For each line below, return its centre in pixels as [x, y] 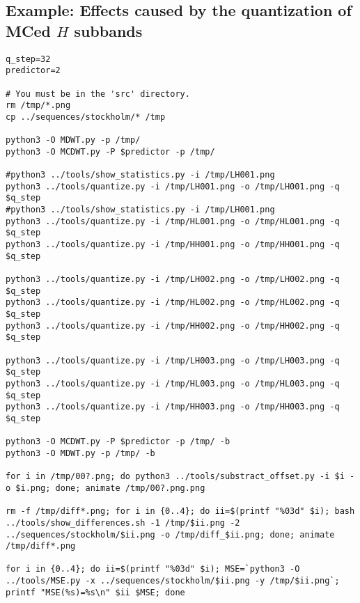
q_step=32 [28, 59]
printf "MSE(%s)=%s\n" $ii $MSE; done [95, 592]
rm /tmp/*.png [38, 105]
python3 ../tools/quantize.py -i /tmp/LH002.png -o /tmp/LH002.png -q [173, 280]
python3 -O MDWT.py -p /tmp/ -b [80, 453]
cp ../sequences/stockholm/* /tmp [86, 117]
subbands [108, 30]
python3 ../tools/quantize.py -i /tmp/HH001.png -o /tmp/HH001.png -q [173, 245]
